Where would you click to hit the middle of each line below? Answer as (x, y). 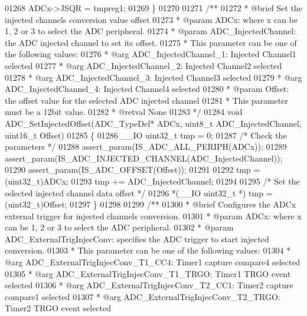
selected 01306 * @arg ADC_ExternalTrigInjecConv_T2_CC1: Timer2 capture (149, 285)
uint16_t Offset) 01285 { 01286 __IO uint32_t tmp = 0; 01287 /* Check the (146, 135)
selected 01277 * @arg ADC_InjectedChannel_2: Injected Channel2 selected (143, 65)
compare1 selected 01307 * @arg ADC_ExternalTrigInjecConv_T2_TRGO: (143, 296)
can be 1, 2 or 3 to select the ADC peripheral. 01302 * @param (119, 227)
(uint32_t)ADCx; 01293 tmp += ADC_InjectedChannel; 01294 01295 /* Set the (152, 181)
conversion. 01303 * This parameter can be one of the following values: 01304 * (148, 250)
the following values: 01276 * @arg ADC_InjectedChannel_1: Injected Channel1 (151, 54)
